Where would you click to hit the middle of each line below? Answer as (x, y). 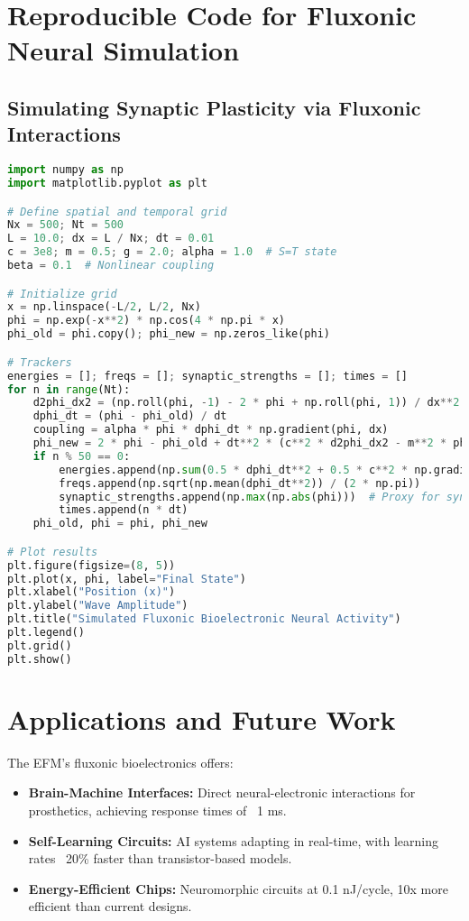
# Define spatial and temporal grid (117, 212)
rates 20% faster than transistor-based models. (160, 858)
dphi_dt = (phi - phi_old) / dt (130, 416)
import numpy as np (65, 170)
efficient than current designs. (110, 906)
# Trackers (40, 362)
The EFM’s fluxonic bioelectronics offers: (120, 762)
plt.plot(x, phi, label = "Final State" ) (127, 579)
